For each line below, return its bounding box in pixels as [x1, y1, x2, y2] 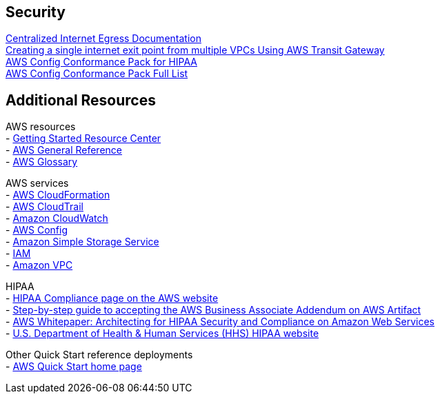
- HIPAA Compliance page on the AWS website [6, 292, 219, 305]
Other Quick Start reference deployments [6, 349, 193, 361]
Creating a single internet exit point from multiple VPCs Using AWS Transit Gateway [6, 44, 385, 57]
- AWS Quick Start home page [6, 360, 142, 373]
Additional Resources [6, 91, 156, 109]
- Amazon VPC [6, 259, 73, 272]
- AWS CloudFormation [6, 189, 110, 201]
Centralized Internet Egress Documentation [6, 32, 201, 45]
